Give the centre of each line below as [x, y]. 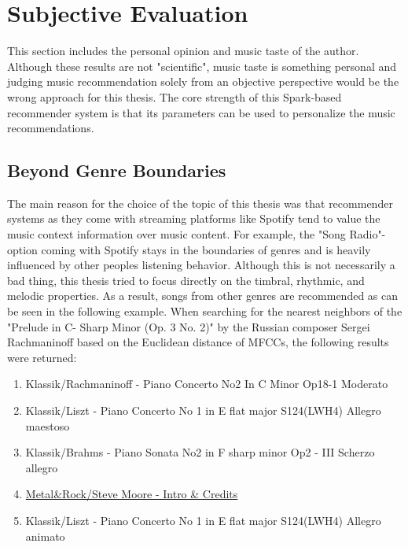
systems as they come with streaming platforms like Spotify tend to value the [194, 218]
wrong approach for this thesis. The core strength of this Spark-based [175, 96]
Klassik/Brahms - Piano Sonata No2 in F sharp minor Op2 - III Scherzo [200, 452]
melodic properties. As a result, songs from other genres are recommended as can [203, 296]
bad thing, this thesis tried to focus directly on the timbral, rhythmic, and [186, 280]
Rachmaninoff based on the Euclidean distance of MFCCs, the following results [198, 342]
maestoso [48, 425]
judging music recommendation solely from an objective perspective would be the [203, 81]
